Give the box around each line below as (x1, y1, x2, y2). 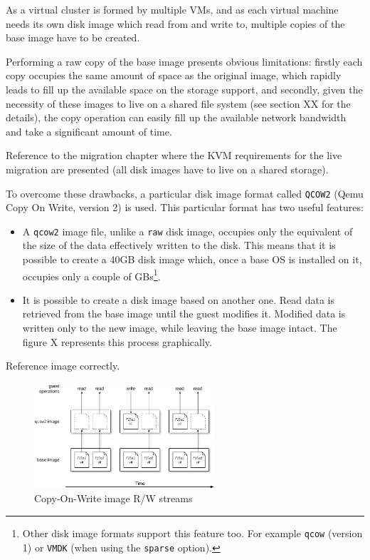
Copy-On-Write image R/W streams (34, 491, 193, 506)
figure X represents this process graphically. (22, 334, 212, 349)
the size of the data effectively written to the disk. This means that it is (22, 238, 336, 253)
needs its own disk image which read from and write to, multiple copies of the (6, 16, 345, 31)
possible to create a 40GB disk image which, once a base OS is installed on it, (22, 252, 362, 267)
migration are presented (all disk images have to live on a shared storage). (6, 161, 329, 176)
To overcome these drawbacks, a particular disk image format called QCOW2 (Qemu (6, 185, 364, 200)
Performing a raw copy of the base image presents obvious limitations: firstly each (6, 54, 363, 68)
